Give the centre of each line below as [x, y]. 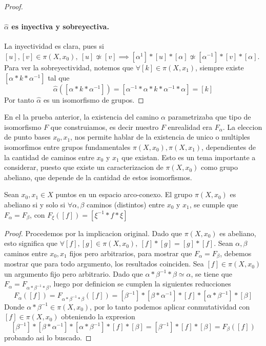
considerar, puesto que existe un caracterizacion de [84, 167]
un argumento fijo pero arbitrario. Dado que [74, 273]
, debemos [236, 253]
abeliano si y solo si [35, 204]
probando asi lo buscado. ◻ [48, 338]
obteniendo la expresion [98, 316]
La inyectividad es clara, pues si [54, 46]
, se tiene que [212, 273]
